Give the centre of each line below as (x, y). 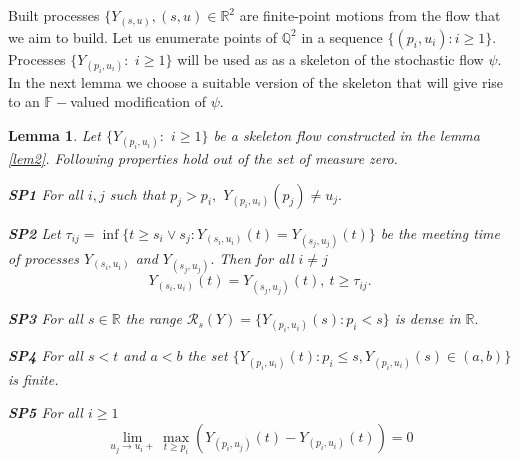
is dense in (427, 318)
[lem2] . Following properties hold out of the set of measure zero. (203, 158)
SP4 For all (45, 355)
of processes (44, 257)
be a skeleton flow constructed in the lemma (346, 134)
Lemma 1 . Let (54, 134)
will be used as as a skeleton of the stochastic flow (330, 58)
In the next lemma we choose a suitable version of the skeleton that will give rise (256, 81)
